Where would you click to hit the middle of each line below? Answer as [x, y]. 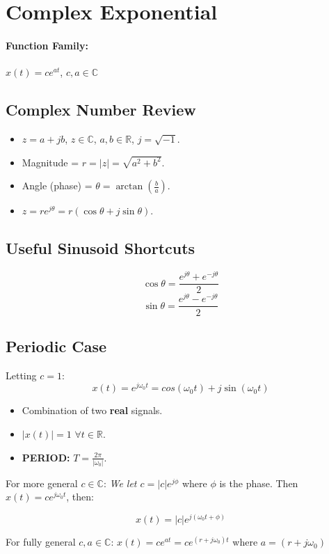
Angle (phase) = [57, 185]
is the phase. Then [259, 483]
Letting [21, 375]
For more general [42, 483]
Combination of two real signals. [92, 410]
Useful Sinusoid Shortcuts [101, 248]
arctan [129, 187]
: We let [120, 483]
